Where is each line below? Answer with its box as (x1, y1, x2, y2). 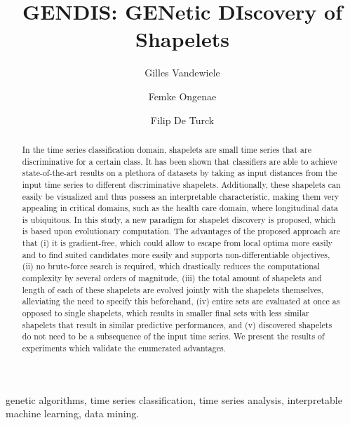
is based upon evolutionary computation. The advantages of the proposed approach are (22, 225, 341, 237)
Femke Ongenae (148, 88, 217, 103)
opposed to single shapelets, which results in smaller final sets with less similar (22, 307, 309, 319)
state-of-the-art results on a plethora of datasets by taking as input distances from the (22, 167, 337, 179)
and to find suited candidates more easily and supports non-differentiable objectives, (22, 248, 330, 260)
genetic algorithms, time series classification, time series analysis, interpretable (6, 392, 342, 407)
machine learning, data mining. (6, 406, 140, 421)
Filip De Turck (150, 112, 215, 127)
